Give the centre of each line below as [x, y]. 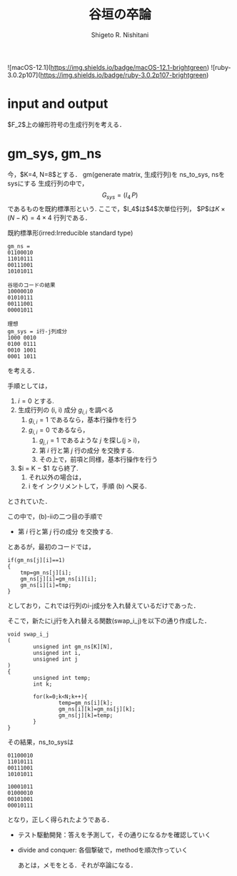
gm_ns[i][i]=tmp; [46, 585]
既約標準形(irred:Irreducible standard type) [70, 233]
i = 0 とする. [36, 401]
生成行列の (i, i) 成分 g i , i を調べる [66, 411]
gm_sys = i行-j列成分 [37, 331]
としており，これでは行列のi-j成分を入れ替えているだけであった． [104, 605]
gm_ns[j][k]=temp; [86, 715]
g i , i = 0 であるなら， [59, 431]
